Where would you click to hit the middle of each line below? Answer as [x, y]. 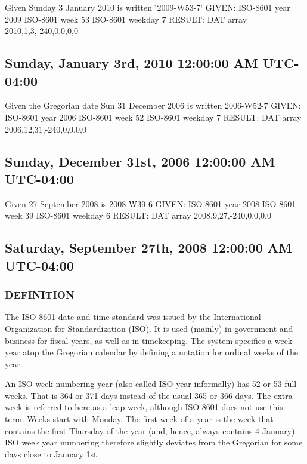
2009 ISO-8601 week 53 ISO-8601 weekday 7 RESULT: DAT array [126, 19]
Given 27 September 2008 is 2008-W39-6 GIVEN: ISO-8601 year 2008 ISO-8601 [151, 203]
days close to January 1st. [52, 454]
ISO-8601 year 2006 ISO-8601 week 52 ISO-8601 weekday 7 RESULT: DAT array [153, 117]
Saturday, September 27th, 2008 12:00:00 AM [148, 248]
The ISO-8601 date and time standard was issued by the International [133, 317]
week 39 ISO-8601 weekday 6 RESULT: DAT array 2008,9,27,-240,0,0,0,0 [138, 215]
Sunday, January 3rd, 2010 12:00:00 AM [131, 63]
